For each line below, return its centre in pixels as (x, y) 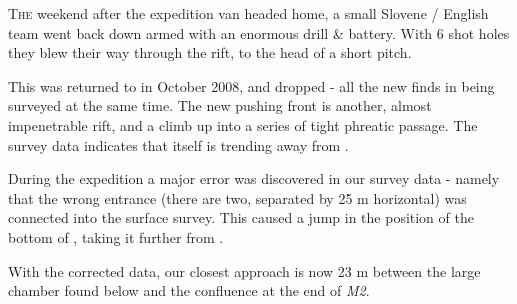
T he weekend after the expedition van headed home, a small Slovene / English (248, 13)
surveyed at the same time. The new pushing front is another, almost (220, 105)
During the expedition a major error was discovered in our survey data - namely (254, 178)
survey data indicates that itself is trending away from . (178, 144)
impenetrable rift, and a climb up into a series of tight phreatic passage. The (243, 124)
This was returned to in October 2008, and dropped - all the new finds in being (251, 85)
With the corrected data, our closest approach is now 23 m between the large (244, 270)
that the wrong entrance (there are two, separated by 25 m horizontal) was (237, 197)
